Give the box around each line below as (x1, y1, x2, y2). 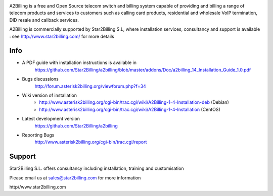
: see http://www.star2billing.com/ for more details (9, 33, 115, 39)
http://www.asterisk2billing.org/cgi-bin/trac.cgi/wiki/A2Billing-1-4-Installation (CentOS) (39, 106, 221, 112)
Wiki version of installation (22, 92, 77, 98)
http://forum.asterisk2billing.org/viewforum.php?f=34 (34, 83, 146, 89)
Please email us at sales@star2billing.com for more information (9, 174, 141, 181)
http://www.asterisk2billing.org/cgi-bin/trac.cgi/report (34, 139, 147, 145)
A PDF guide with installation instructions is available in (22, 59, 136, 66)
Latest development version (22, 116, 80, 122)
